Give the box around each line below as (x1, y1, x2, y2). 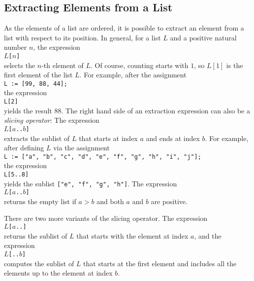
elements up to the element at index (4, 268, 113, 278)
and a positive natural (170, 32, 237, 42)
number (4, 42, 27, 52)
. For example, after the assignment (79, 70, 187, 80)
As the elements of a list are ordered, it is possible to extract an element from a (4, 23, 244, 33)
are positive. (151, 196, 188, 206)
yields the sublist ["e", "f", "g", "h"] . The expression (4, 178, 177, 188)
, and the (194, 230, 222, 241)
